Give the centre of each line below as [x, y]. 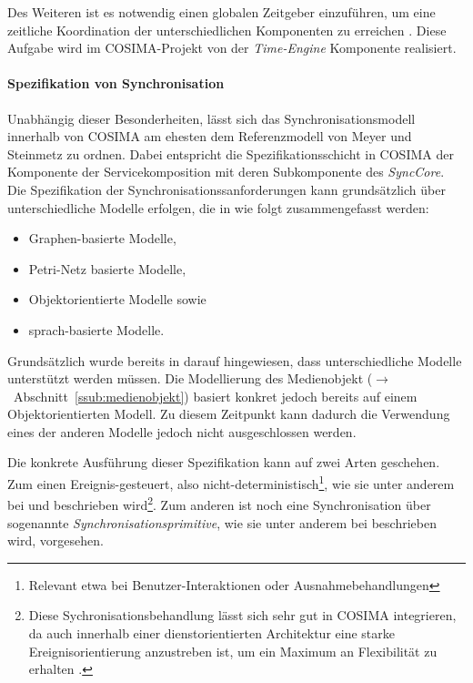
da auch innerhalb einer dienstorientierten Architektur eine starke [211, 632]
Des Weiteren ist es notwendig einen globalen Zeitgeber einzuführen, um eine [221, 12]
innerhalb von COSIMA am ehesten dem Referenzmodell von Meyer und [210, 136]
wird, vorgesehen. [55, 540]
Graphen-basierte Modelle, [102, 238]
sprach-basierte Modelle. [96, 329]
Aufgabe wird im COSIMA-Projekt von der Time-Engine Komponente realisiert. [232, 48]
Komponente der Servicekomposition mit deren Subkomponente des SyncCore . [226, 172]
